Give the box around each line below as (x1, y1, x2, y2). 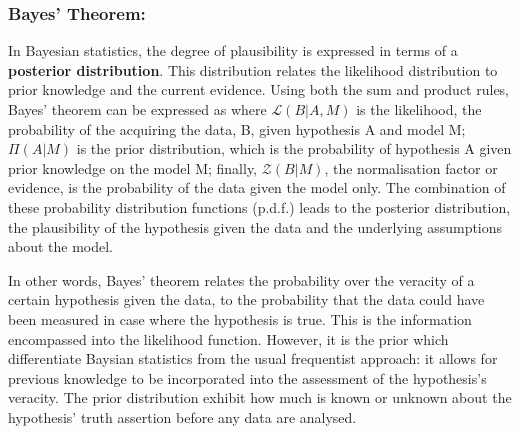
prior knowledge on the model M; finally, (8, 157, 258, 178)
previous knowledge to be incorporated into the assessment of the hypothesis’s (8, 367, 487, 388)
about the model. (8, 236, 114, 257)
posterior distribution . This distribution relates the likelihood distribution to (8, 59, 498, 80)
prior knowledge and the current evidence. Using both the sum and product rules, (8, 79, 510, 100)
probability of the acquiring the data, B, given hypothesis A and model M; (8, 118, 466, 139)
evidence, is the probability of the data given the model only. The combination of (8, 177, 506, 198)
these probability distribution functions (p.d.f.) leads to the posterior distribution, (8, 196, 511, 217)
